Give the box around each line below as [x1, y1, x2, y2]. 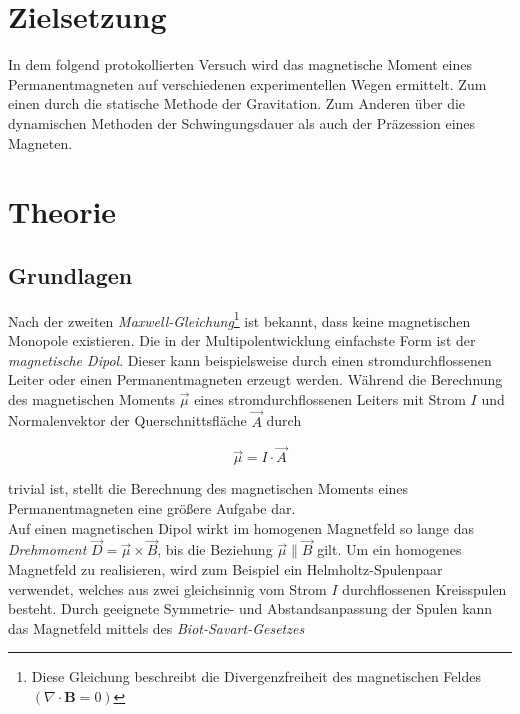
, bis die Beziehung [157, 539, 273, 560]
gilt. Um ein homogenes [317, 539, 462, 560]
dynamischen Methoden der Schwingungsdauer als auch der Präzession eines [8, 112, 476, 133]
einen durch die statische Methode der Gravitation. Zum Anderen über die [8, 93, 466, 114]
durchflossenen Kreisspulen [342, 578, 507, 599]
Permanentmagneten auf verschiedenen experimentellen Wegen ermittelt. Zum [8, 73, 487, 94]
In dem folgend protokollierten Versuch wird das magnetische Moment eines [8, 54, 473, 75]
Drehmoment [8, 539, 87, 560]
